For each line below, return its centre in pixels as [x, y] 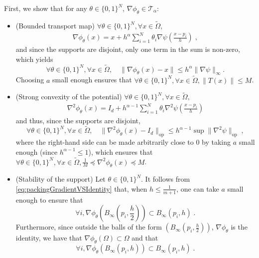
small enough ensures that [92, 80]
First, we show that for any [46, 8]
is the [239, 227]
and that [145, 238]
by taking [216, 142]
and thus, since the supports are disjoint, [78, 120]
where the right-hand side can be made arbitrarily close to [105, 142]
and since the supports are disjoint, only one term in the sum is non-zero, [128, 49]
